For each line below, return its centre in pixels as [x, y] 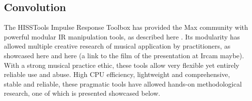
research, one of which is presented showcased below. [82, 93]
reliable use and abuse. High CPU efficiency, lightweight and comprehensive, [117, 74]
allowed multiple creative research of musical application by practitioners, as [117, 46]
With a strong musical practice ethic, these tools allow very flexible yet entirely [122, 65]
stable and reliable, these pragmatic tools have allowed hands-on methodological [123, 83]
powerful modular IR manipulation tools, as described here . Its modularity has [122, 36]
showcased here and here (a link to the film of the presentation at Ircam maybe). [124, 55]
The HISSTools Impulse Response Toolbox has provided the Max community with [126, 27]
